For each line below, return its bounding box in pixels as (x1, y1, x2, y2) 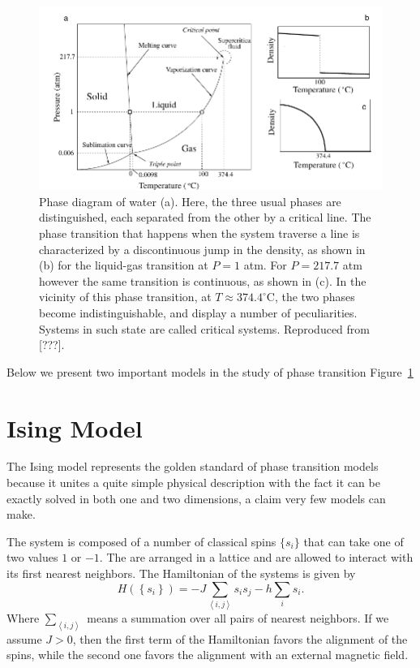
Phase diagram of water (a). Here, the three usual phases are (39, 192, 341, 209)
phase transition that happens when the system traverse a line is (39, 225, 360, 241)
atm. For (243, 256, 287, 274)
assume (6, 630, 42, 647)
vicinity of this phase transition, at (39, 288, 212, 305)
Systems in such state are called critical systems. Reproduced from (39, 320, 371, 337)
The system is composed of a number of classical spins (6, 532, 276, 549)
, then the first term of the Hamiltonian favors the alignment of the (72, 630, 408, 647)
